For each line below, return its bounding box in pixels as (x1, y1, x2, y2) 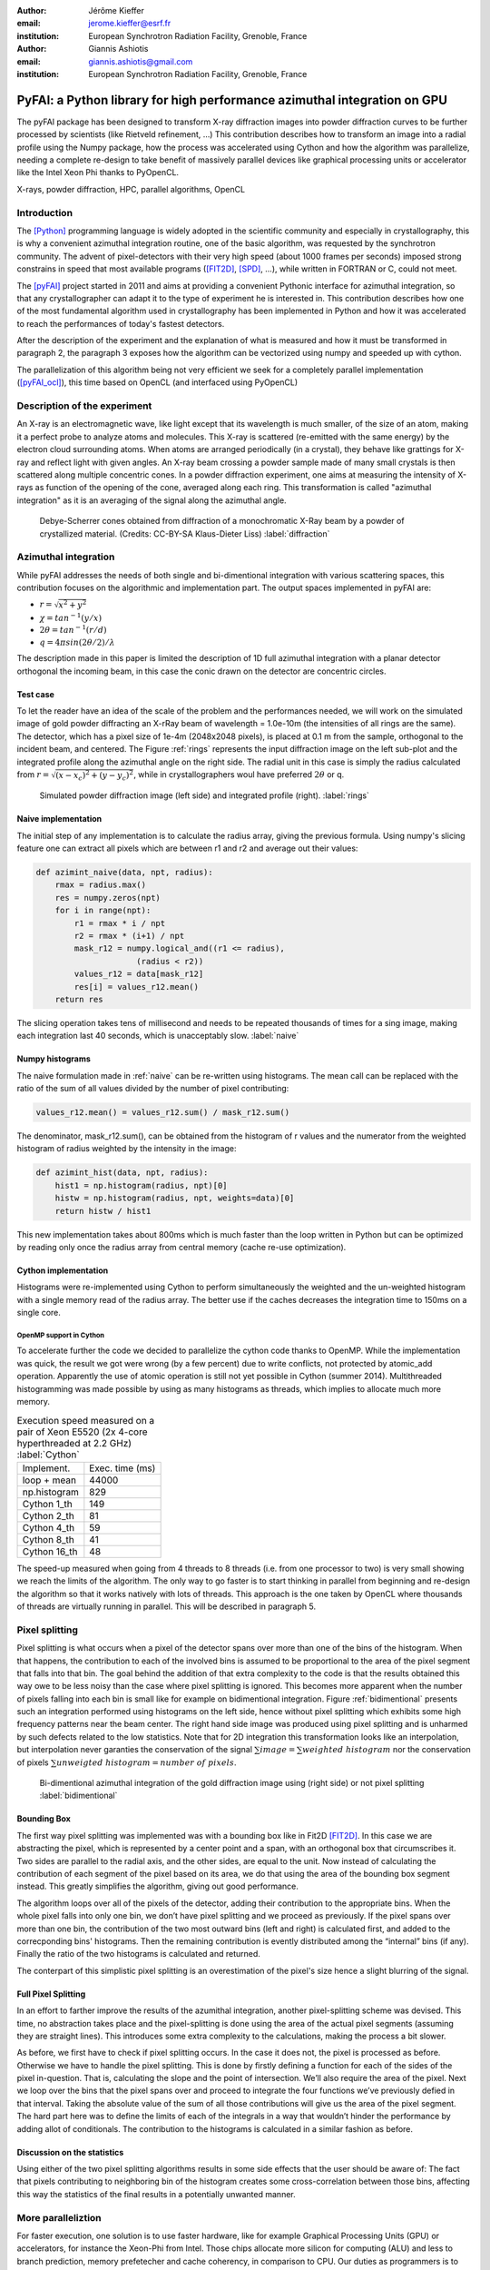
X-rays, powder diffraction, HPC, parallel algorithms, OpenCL (16, 183, 245, 194)
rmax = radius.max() (54, 880, 147, 890)
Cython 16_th (22, 1545, 78, 1557)
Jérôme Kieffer (88, 5, 144, 15)
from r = (16, 769, 50, 780)
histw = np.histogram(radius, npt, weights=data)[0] (54, 1193, 295, 1203)
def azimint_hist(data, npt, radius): (35, 1168, 209, 1178)
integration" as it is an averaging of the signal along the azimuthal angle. (16, 495, 287, 506)
